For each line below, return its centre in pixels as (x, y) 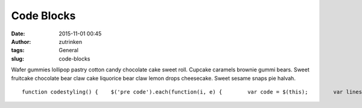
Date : (18, 34)
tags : (18, 50)
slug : (17, 58)
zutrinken (71, 41)
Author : (21, 41)
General (68, 50)
